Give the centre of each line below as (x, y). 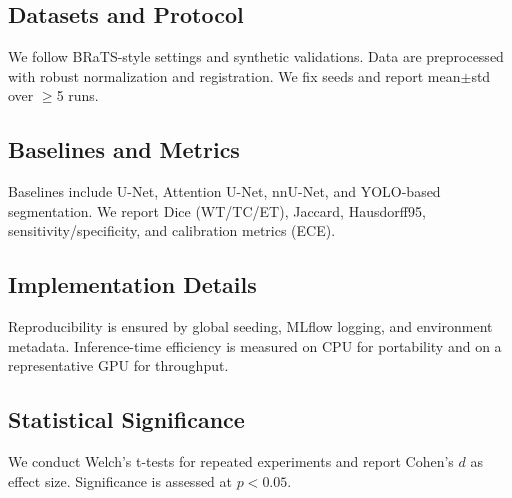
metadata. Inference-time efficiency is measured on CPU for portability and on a (255, 345)
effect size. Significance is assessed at (120, 480)
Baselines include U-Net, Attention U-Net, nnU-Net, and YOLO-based (224, 191)
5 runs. (77, 95)
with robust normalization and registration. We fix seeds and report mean (234, 75)
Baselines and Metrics (124, 149)
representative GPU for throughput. (118, 365)
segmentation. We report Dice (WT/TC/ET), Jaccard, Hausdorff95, (217, 210)
